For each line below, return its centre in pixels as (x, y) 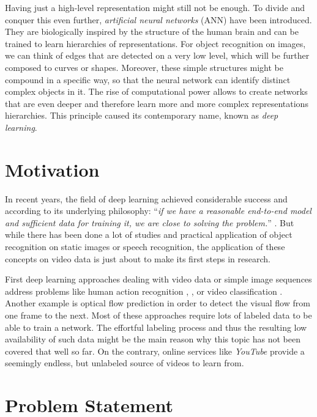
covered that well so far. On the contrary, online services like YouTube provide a (155, 351)
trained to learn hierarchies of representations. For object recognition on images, (155, 43)
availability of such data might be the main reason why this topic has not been (153, 339)
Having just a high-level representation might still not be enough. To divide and (155, 7)
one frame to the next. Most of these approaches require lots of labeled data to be (158, 315)
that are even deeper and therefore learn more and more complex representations (157, 103)
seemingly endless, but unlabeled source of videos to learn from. (125, 363)
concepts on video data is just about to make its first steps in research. (138, 258)
